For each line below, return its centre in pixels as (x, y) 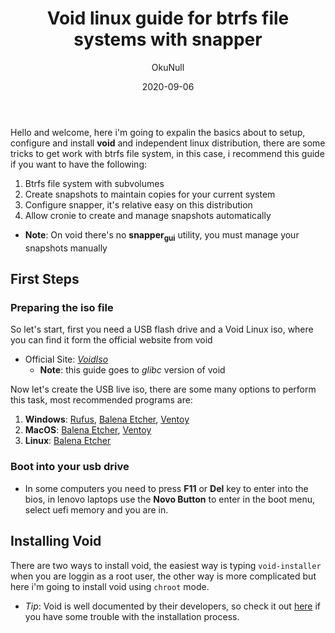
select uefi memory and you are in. (96, 509)
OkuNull (168, 67)
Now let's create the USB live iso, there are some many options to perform (163, 389)
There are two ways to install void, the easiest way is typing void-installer (166, 565)
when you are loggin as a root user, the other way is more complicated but (163, 576)
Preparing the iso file (62, 308)
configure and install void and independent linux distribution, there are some (168, 143)
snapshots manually (66, 248)
